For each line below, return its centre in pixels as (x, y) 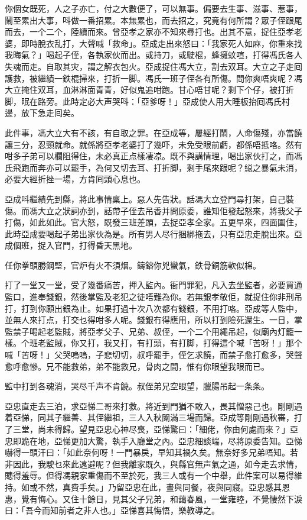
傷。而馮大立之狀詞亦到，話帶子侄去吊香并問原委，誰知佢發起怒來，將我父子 (153, 210)
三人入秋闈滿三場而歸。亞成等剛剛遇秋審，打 (215, 417)
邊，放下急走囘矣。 (42, 113)
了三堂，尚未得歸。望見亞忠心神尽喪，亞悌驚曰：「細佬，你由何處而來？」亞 (151, 429)
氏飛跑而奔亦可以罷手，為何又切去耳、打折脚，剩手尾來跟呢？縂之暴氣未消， (153, 167)
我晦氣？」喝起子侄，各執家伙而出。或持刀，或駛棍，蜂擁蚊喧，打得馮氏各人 (153, 55)
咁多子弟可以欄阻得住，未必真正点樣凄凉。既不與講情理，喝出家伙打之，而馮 (153, 156)
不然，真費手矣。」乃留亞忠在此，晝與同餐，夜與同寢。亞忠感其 (159, 487)
